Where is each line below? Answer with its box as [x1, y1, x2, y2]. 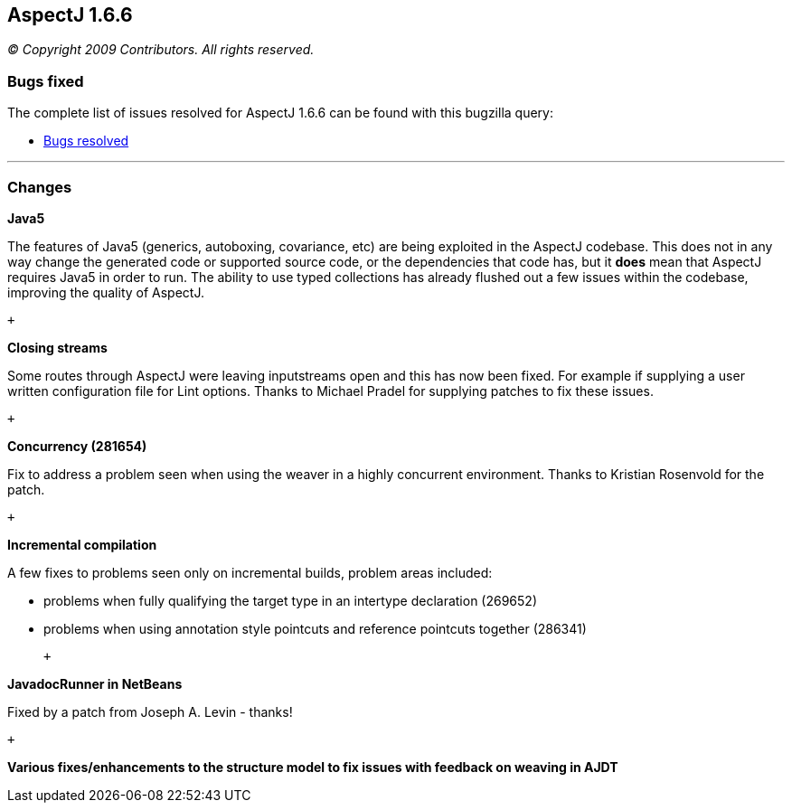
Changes [7, 177, 72, 196]
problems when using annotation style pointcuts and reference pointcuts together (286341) [43, 620, 587, 636]
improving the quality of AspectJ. [7, 284, 204, 300]
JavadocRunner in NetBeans [7, 675, 183, 692]
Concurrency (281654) [7, 438, 147, 454]
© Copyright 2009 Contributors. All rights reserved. [7, 42, 315, 58]
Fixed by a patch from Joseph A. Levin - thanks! [7, 703, 293, 720]
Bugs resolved [43, 133, 129, 149]
